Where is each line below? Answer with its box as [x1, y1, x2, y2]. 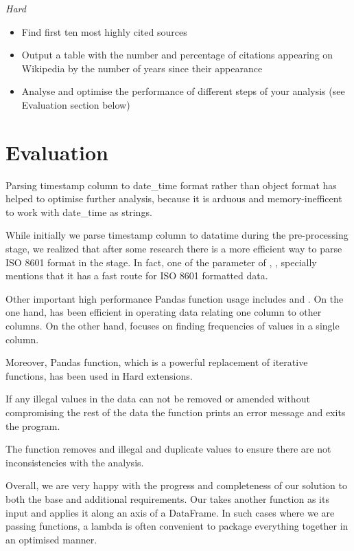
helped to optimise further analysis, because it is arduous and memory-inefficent [5, 191, 342, 206]
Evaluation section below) [21, 97, 130, 111]
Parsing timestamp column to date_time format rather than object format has [5, 177, 337, 192]
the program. [5, 418, 60, 433]
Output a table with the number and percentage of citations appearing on [21, 47, 333, 62]
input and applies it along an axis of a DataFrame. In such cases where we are [5, 505, 335, 519]
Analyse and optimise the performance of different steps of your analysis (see [21, 84, 345, 98]
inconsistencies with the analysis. [5, 455, 144, 469]
